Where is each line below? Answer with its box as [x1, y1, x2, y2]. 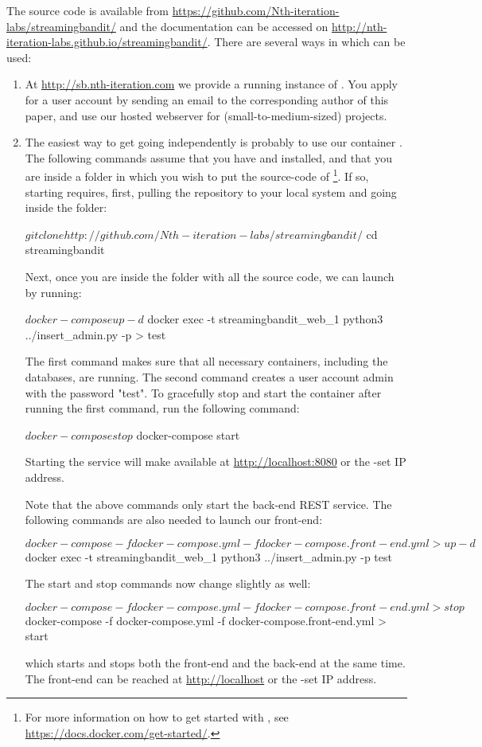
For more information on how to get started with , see [25, 709, 289, 725]
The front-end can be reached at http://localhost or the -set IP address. [25, 670, 377, 686]
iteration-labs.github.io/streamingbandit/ [6, 33, 208, 50]
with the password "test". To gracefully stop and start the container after [25, 384, 382, 401]
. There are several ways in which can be [207, 33, 406, 50]
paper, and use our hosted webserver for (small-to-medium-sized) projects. [25, 107, 387, 123]
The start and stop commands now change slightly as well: [25, 575, 311, 592]
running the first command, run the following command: [25, 400, 300, 417]
